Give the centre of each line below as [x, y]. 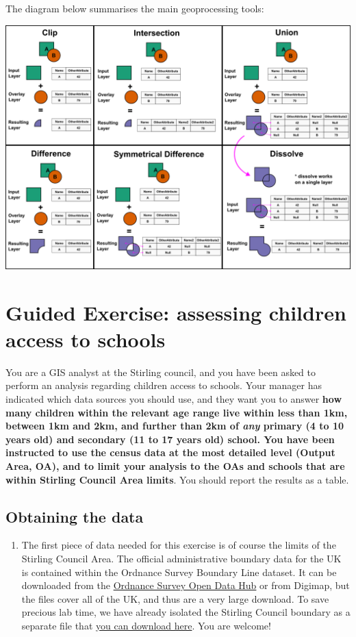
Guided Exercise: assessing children [176, 312]
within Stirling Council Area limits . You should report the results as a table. [177, 479]
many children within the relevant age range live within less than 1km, [177, 412]
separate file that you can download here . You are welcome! [146, 625]
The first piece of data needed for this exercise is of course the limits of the [179, 545]
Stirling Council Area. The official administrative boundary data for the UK [181, 558]
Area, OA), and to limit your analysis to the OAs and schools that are [175, 466]
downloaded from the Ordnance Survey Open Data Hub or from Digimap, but [186, 585]
